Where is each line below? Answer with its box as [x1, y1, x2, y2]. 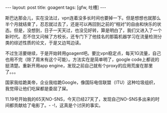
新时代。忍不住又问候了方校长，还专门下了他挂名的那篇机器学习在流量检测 [5, 34, 158, 39]
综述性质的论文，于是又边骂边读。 [13, 40, 83, 46]
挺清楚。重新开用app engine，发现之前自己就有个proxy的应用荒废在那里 [5, 63, 153, 68]
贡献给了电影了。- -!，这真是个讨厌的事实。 [13, 103, 103, 108]
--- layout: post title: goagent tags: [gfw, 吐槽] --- [5, 4, 106, 10]
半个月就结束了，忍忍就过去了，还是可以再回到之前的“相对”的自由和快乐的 [5, 21, 158, 27]
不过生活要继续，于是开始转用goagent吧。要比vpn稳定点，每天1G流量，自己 [5, 51, 162, 56]
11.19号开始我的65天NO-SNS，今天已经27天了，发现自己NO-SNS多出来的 [5, 96, 156, 102]
